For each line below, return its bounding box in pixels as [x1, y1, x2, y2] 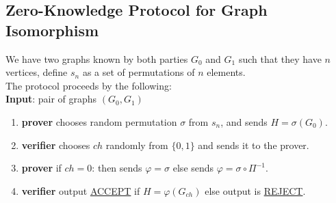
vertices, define [5, 65, 68, 79]
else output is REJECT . [205, 183, 306, 198]
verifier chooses [21, 137, 90, 152]
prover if [21, 161, 62, 175]
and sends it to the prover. [198, 137, 309, 152]
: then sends [92, 161, 142, 175]
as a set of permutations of [82, 65, 195, 79]
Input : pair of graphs [5, 92, 97, 106]
